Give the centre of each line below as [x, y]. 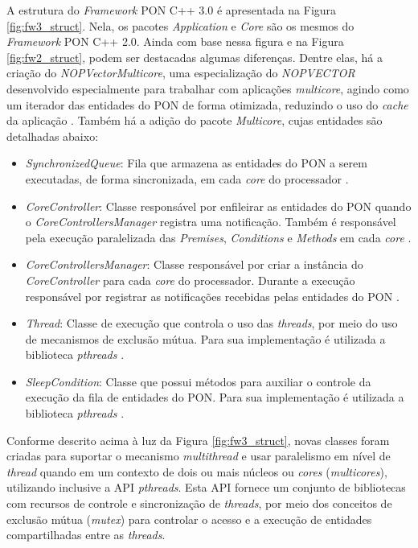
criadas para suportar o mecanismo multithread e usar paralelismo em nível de [199, 456]
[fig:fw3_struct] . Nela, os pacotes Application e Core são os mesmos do [180, 25]
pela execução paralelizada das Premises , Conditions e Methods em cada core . [218, 237]
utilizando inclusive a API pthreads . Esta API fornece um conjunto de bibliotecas [206, 487]
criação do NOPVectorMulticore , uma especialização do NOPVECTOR [181, 73]
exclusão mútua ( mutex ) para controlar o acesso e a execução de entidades [189, 519]
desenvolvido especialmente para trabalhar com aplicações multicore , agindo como [208, 88]
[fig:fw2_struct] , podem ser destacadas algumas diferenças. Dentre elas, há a [195, 57]
